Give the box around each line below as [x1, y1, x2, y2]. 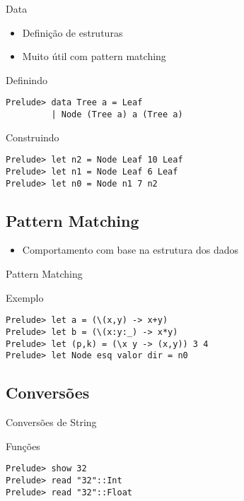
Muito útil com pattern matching [22, 49, 166, 64]
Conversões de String [6, 415, 97, 430]
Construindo [6, 129, 59, 144]
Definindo [6, 72, 47, 87]
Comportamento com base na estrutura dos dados [22, 242, 239, 257]
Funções [6, 438, 40, 453]
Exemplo [6, 290, 44, 305]
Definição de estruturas [22, 25, 123, 40]
